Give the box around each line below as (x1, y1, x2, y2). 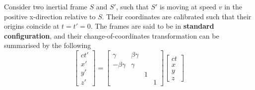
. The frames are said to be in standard (90, 21, 214, 31)
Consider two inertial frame (4, 1, 87, 11)
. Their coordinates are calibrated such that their (102, 11, 252, 21)
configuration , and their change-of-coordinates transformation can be (4, 30, 219, 41)
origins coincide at (4, 21, 60, 31)
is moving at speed (160, 1, 217, 11)
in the (224, 1, 243, 11)
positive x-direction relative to (4, 11, 96, 21)
